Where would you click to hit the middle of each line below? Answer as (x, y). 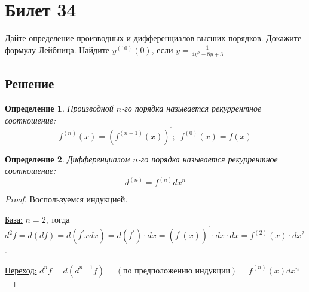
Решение (30, 83)
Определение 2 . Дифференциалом (68, 159)
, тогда (58, 219)
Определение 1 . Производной (59, 108)
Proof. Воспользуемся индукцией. (66, 199)
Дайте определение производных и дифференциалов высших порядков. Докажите (153, 38)
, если (162, 49)
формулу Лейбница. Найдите (57, 49)
